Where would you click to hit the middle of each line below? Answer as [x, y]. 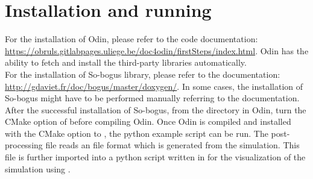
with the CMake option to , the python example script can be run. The [137, 133]
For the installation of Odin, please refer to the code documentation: [131, 39]
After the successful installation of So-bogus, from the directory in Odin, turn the [156, 109]
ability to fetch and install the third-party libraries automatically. [126, 62]
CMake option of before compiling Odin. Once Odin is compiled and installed [148, 121]
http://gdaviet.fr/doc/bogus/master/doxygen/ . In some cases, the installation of [154, 86]
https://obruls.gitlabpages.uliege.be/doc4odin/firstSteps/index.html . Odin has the [157, 50]
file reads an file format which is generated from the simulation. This [172, 145]
